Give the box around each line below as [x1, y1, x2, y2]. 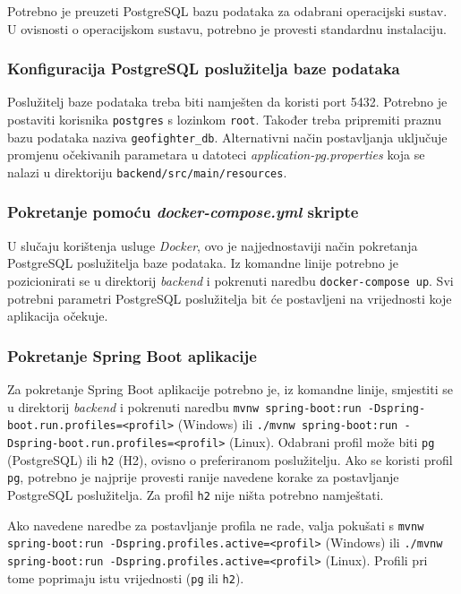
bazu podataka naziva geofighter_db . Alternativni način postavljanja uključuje [7, 127, 448, 146]
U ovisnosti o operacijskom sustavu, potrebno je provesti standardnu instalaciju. [7, 19, 447, 38]
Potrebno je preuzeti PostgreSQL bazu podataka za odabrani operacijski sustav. [7, 2, 448, 20]
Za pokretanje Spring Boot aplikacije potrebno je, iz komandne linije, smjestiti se [7, 380, 453, 399]
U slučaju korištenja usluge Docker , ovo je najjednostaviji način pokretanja [7, 236, 418, 254]
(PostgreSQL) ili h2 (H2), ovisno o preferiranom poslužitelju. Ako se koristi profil [7, 450, 453, 469]
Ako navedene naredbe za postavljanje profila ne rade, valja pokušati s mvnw [7, 515, 424, 534]
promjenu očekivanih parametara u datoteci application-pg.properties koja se [7, 145, 425, 164]
